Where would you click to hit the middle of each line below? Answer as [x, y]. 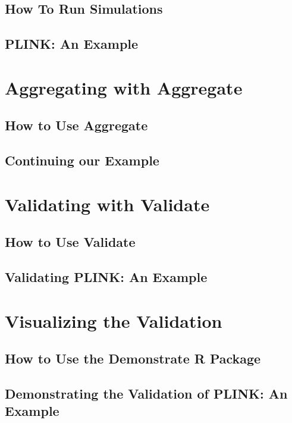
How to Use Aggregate [76, 125]
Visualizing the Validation [114, 320]
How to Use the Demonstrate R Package [133, 358]
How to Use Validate [70, 242]
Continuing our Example [82, 160]
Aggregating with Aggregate [124, 87]
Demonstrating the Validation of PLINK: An [146, 393]
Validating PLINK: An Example [106, 277]
